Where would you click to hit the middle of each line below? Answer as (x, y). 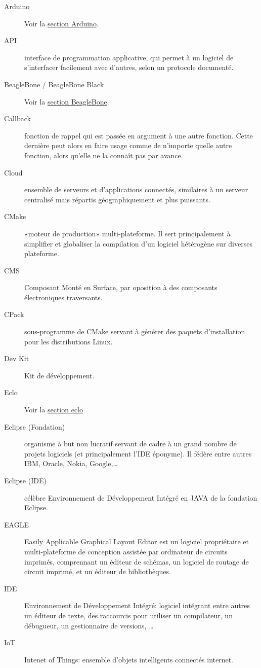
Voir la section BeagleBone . (67, 101)
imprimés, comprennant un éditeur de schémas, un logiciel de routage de (137, 561)
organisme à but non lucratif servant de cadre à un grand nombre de (130, 444)
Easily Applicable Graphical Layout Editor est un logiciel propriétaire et (137, 541)
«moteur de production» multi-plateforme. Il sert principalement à (127, 233)
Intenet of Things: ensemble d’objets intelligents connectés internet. (129, 659)
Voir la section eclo (54, 410)
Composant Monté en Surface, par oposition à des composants (121, 287)
